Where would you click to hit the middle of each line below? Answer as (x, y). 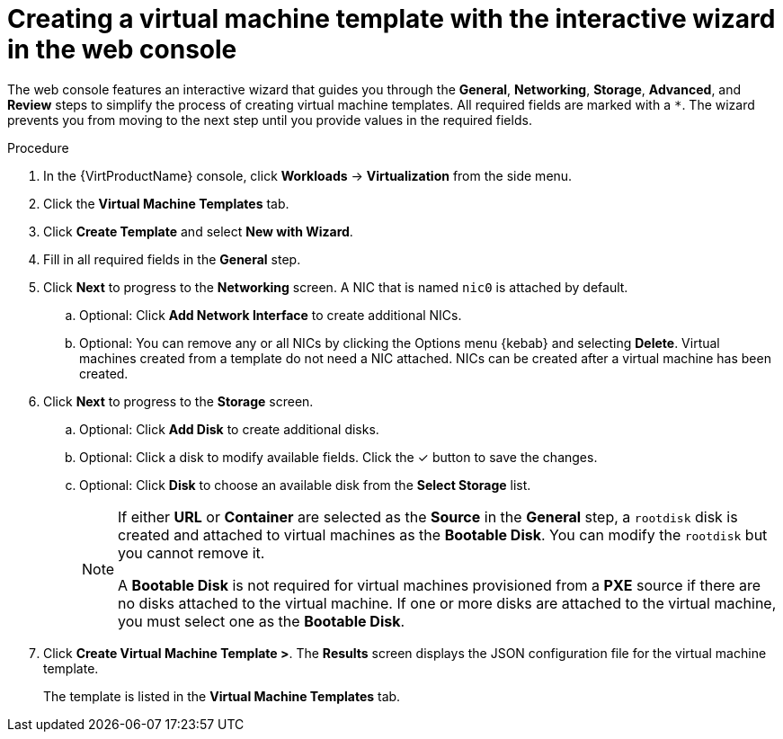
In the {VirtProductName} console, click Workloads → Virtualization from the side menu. (308, 175)
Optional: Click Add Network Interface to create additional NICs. (271, 315)
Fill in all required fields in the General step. (172, 259)
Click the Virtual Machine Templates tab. (166, 203)
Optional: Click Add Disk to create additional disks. (229, 429)
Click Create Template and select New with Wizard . (198, 231)
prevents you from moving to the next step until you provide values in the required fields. (270, 120)
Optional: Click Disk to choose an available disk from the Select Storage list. (305, 485)
